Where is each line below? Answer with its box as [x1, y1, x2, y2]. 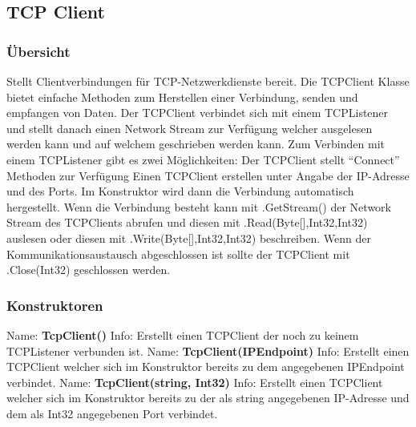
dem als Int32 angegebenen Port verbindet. [6, 405, 218, 421]
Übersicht [6, 41, 71, 61]
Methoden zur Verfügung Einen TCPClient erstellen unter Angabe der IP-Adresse [6, 167, 410, 183]
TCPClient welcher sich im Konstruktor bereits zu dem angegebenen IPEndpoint [6, 358, 405, 375]
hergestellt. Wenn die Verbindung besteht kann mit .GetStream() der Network [6, 198, 391, 215]
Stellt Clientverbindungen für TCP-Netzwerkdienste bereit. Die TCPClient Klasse [6, 73, 410, 89]
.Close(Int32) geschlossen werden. [6, 261, 171, 278]
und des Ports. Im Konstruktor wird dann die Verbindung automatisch [6, 183, 354, 199]
